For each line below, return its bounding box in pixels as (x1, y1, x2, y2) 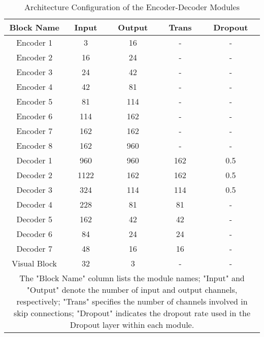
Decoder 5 (16, 213, 52, 225)
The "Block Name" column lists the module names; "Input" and (19, 272, 245, 284)
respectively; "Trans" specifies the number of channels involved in (16, 295, 248, 307)
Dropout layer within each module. (70, 319, 194, 330)
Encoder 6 (16, 110, 53, 122)
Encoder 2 (16, 51, 53, 63)
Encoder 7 (16, 125, 53, 137)
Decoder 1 (16, 154, 52, 166)
